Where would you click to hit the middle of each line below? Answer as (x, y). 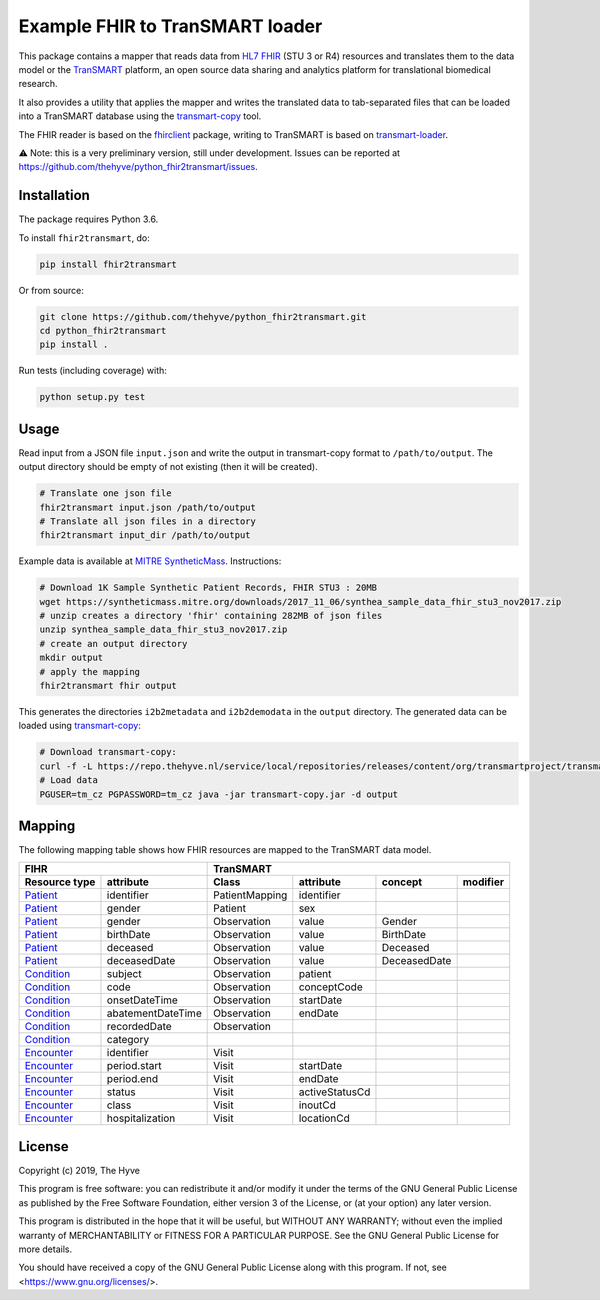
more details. (45, 1249)
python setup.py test (92, 397)
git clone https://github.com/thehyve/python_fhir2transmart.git (203, 316)
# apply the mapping (89, 671)
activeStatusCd (334, 1092)
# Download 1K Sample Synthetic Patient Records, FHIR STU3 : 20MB (208, 588)
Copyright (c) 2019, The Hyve (79, 1170)
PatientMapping (250, 895)
